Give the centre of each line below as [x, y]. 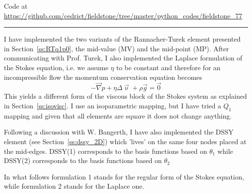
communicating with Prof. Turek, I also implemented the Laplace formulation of [123, 58]
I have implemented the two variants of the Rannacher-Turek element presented [122, 39]
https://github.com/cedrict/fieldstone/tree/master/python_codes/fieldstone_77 [123, 15]
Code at [16, 6]
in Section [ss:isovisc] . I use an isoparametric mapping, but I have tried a [113, 105]
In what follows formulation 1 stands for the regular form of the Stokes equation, [124, 176]
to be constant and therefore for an [168, 67]
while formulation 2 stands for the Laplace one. [74, 186]
